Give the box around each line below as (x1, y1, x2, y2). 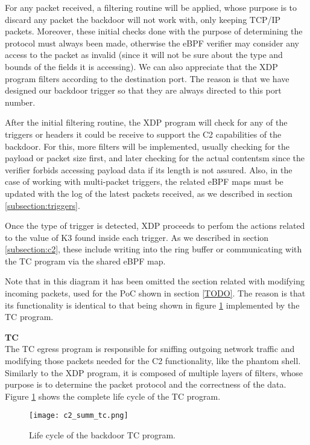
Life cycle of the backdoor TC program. (29, 429, 176, 441)
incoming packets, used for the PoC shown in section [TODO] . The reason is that (5, 287, 306, 299)
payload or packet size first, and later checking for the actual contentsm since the (5, 152, 305, 164)
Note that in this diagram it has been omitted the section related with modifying (5, 275, 305, 287)
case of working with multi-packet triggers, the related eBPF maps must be (5, 175, 283, 188)
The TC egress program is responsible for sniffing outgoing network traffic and (5, 342, 295, 355)
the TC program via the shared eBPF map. (5, 254, 166, 267)
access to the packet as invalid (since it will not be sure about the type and (5, 48, 283, 61)
